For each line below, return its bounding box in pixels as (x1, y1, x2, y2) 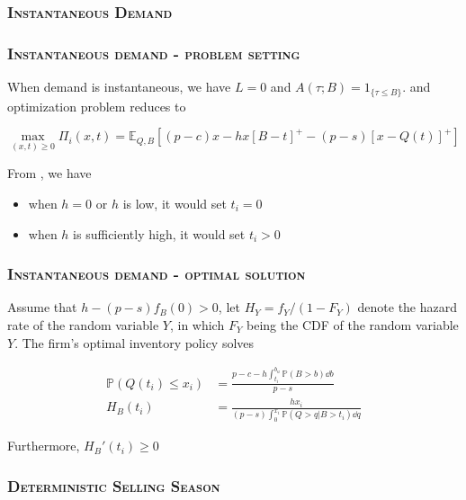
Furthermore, (7, 436, 80, 455)
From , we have (7, 164, 92, 183)
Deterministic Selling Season (7, 474, 220, 496)
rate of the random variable (7, 315, 159, 334)
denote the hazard (357, 298, 458, 317)
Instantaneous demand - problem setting (7, 41, 300, 64)
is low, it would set (122, 193, 227, 212)
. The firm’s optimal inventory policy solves (14, 333, 255, 352)
